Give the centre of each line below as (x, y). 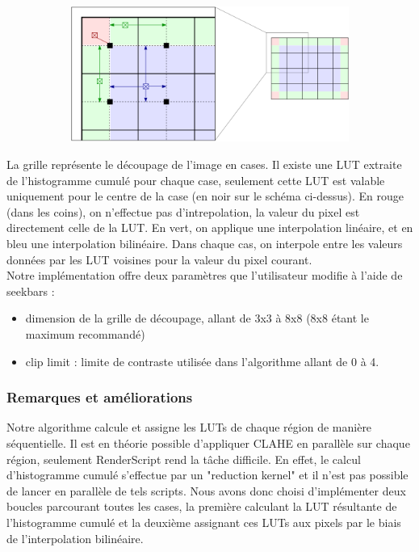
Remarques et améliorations (100, 397)
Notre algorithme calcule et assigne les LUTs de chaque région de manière (189, 427)
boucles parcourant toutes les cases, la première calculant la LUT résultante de (202, 506)
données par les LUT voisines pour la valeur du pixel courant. (159, 259)
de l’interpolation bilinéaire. (75, 538)
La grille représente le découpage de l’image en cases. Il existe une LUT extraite (204, 164)
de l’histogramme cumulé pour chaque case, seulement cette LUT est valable (196, 180)
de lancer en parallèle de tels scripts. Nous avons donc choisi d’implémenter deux (206, 490)
